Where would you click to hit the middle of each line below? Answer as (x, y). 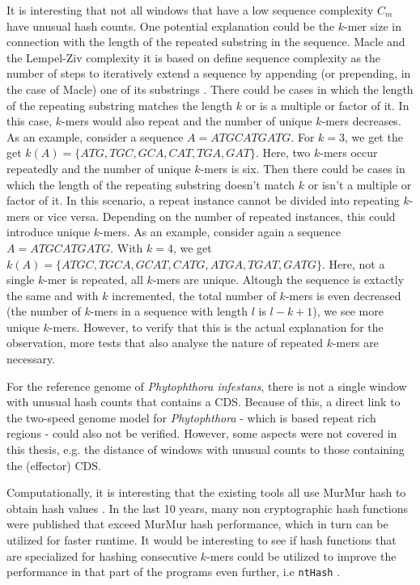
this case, (30, 121)
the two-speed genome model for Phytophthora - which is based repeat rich (191, 417)
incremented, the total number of (194, 295)
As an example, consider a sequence (95, 136)
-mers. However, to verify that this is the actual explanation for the (216, 326)
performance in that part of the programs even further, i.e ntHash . (174, 572)
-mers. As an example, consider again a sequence (220, 232)
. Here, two (283, 153)
